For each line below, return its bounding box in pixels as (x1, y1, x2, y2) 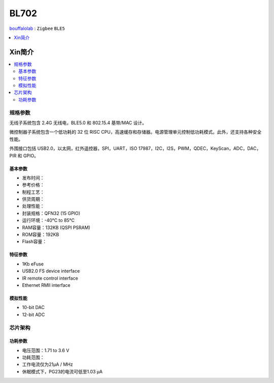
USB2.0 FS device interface (22, 268, 80, 274)
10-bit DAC (22, 304, 45, 311)
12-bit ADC (22, 312, 45, 318)
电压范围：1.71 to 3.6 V (22, 347, 70, 353)
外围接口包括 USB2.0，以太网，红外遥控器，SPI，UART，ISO (9, 145, 138, 151)
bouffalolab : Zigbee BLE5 (9, 25, 65, 31)
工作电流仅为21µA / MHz (22, 361, 73, 367)
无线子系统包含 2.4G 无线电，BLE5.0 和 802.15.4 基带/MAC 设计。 (9, 120, 147, 126)
